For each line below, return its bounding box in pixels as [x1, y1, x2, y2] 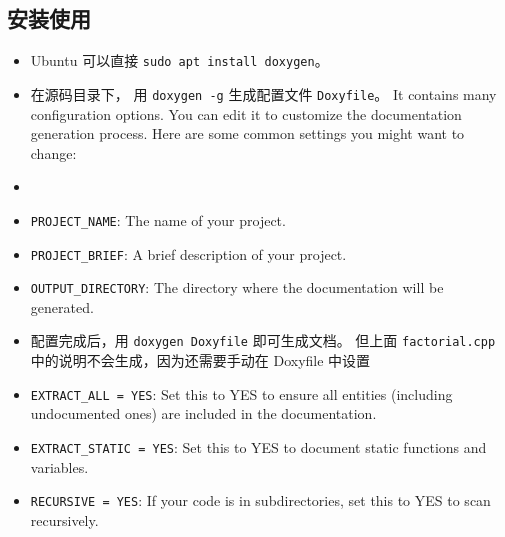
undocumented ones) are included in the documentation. [30, 403, 377, 424]
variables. [30, 456, 89, 477]
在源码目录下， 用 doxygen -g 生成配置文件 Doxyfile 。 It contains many [30, 83, 497, 104]
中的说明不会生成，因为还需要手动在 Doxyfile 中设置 [30, 350, 371, 371]
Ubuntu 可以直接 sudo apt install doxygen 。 [30, 50, 329, 71]
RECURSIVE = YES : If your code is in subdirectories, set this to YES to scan [30, 490, 491, 511]
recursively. [30, 509, 99, 530]
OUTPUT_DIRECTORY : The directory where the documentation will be [30, 277, 444, 298]
